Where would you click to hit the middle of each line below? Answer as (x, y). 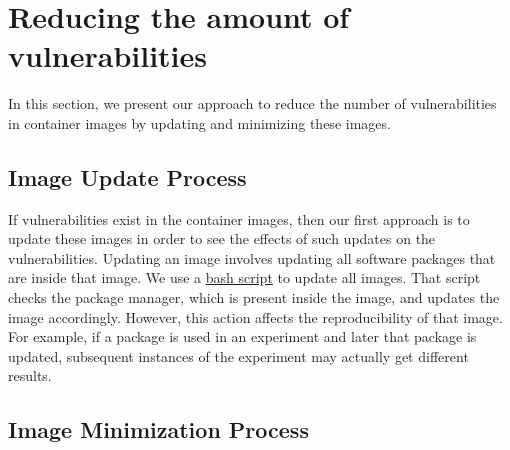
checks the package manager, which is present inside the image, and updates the (254, 297)
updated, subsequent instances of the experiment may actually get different (238, 355)
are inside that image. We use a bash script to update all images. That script (244, 277)
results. (30, 375)
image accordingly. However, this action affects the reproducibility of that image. (255, 316)
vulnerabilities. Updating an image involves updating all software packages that (252, 257)
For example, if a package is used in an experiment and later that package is (242, 336)
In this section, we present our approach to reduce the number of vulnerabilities (252, 103)
